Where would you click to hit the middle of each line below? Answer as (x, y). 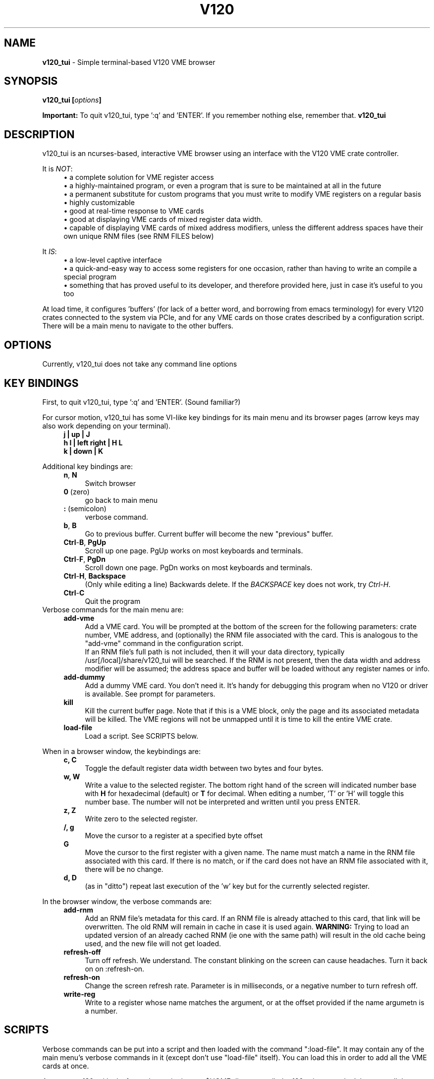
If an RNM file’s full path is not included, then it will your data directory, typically (215, 651)
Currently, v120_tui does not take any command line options (140, 364)
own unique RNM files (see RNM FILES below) (139, 236)
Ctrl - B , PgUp (85, 542)
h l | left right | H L (93, 442)
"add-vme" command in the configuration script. (164, 643)
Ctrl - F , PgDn (84, 559)
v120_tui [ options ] (72, 100)
